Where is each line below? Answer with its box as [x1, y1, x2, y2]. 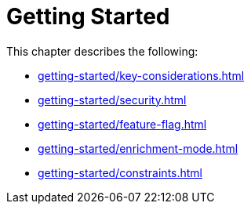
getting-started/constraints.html [38, 165, 203, 179]
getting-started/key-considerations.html [38, 68, 245, 82]
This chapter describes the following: [6, 44, 198, 58]
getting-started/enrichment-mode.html [38, 141, 238, 155]
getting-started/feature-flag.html [38, 117, 207, 131]
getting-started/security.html [38, 92, 187, 107]
